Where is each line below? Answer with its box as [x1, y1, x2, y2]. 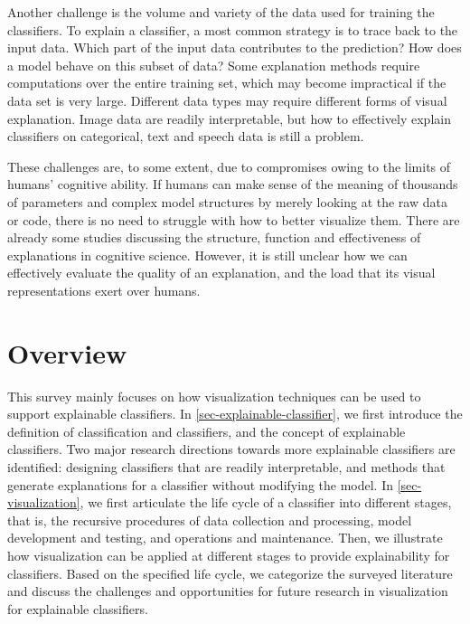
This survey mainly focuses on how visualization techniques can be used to [7, 386, 421, 405]
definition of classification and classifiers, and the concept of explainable [7, 421, 406, 440]
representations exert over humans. [7, 280, 201, 299]
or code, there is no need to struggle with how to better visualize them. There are [7, 210, 460, 229]
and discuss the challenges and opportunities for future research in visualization [7, 581, 448, 600]
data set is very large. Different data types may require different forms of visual [7, 90, 447, 109]
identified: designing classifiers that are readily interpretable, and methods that [7, 458, 446, 476]
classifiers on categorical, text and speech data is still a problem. [7, 127, 364, 146]
